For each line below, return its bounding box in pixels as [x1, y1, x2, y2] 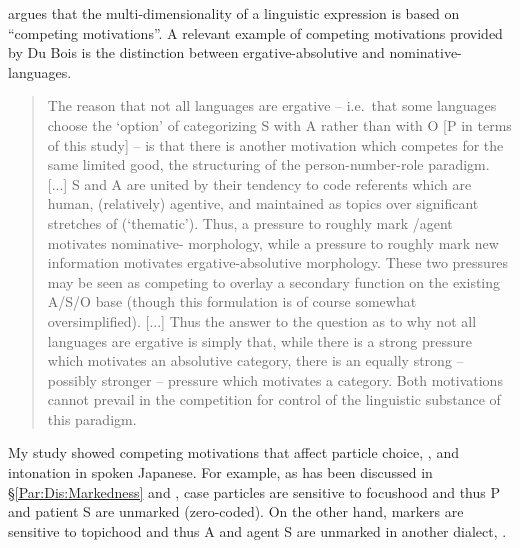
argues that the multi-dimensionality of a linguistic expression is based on [8, 3, 460, 23]
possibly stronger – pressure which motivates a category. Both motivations [47, 369, 503, 390]
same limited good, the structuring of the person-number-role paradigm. [47, 154, 490, 175]
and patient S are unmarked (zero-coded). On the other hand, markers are [8, 501, 464, 522]
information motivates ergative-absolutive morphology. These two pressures [47, 252, 509, 273]
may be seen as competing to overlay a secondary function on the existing [47, 271, 501, 292]
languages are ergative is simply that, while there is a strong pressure [47, 330, 473, 351]
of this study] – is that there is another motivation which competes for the [47, 134, 504, 155]
